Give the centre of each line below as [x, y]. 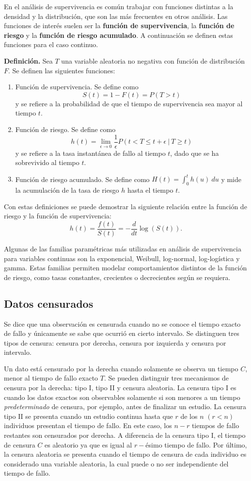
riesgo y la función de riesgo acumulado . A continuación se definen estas [118, 35]
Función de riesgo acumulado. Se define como [82, 179]
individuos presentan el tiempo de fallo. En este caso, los [88, 425]
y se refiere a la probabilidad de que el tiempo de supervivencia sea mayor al [129, 103]
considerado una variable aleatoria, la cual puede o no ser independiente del [116, 463]
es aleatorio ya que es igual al [88, 444]
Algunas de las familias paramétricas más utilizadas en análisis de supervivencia [123, 248]
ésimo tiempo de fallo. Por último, [196, 444]
